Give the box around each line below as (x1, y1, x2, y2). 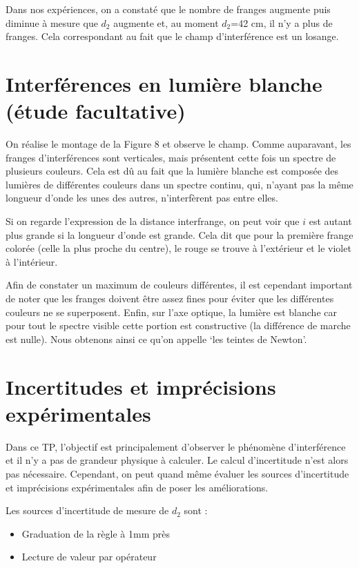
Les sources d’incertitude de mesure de (6, 503, 169, 518)
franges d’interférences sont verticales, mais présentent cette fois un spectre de (6, 150, 336, 164)
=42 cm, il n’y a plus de (231, 15, 333, 30)
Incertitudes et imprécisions (6, 372, 276, 400)
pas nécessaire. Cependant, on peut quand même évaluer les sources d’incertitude (6, 466, 349, 480)
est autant (309, 214, 352, 228)
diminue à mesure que (6, 15, 98, 30)
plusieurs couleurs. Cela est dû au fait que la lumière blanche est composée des (6, 164, 339, 178)
